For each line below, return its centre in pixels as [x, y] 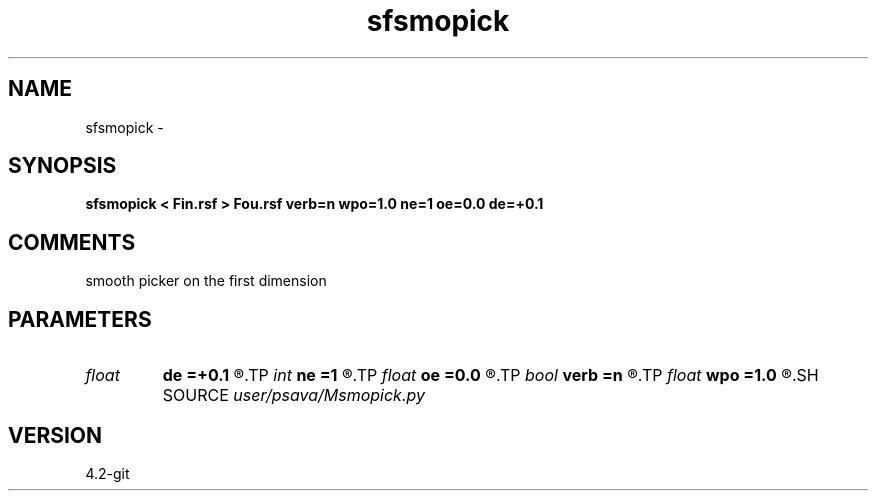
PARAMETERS [80, 319]
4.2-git [107, 473]
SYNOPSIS [62, 166]
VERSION [55, 435]
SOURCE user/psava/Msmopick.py [293, 395]
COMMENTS [72, 242]
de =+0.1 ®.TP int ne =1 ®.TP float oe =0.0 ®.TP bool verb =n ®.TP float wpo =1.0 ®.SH [490, 375]
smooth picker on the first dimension [206, 281]
